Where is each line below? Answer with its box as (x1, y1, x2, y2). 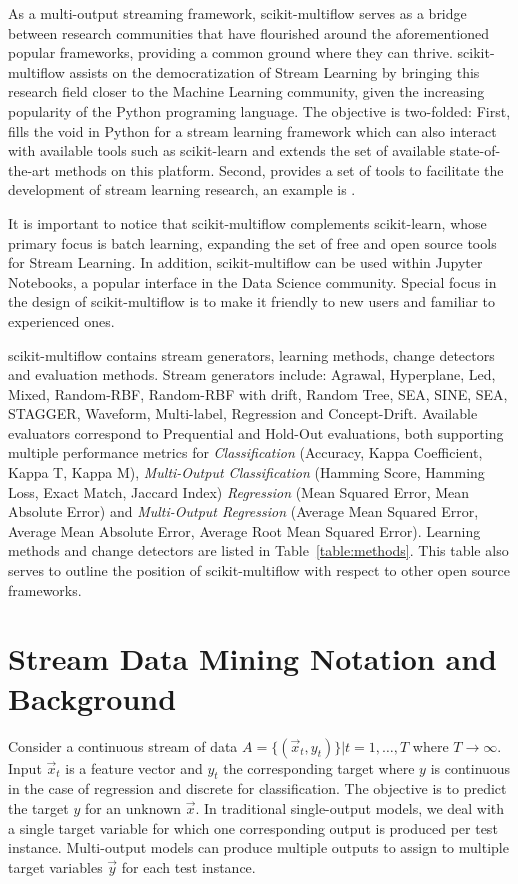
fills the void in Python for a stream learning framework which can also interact (8, 120, 497, 141)
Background (8, 677, 177, 718)
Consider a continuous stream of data (8, 735, 238, 756)
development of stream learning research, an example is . (8, 179, 356, 200)
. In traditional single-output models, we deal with (195, 797, 505, 818)
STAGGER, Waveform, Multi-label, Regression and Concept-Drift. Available (8, 403, 478, 424)
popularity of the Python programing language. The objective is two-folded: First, (8, 100, 511, 121)
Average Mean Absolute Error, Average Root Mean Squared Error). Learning (8, 520, 481, 541)
